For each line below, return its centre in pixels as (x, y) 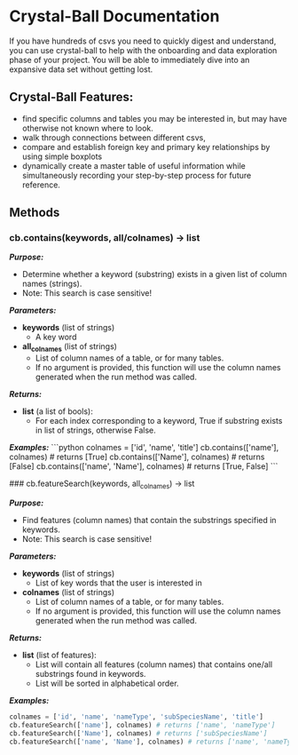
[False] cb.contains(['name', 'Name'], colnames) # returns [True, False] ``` (144, 466)
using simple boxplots (62, 156)
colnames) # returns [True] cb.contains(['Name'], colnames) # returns (137, 457)
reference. (41, 185)
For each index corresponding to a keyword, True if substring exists (159, 421)
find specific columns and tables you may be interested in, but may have (154, 118)
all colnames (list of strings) (70, 348)
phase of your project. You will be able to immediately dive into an (129, 60)
